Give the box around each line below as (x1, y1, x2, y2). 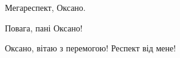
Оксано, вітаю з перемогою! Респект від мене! (5, 42, 176, 54)
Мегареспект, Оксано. (5, 1, 86, 13)
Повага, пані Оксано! (5, 21, 83, 34)
